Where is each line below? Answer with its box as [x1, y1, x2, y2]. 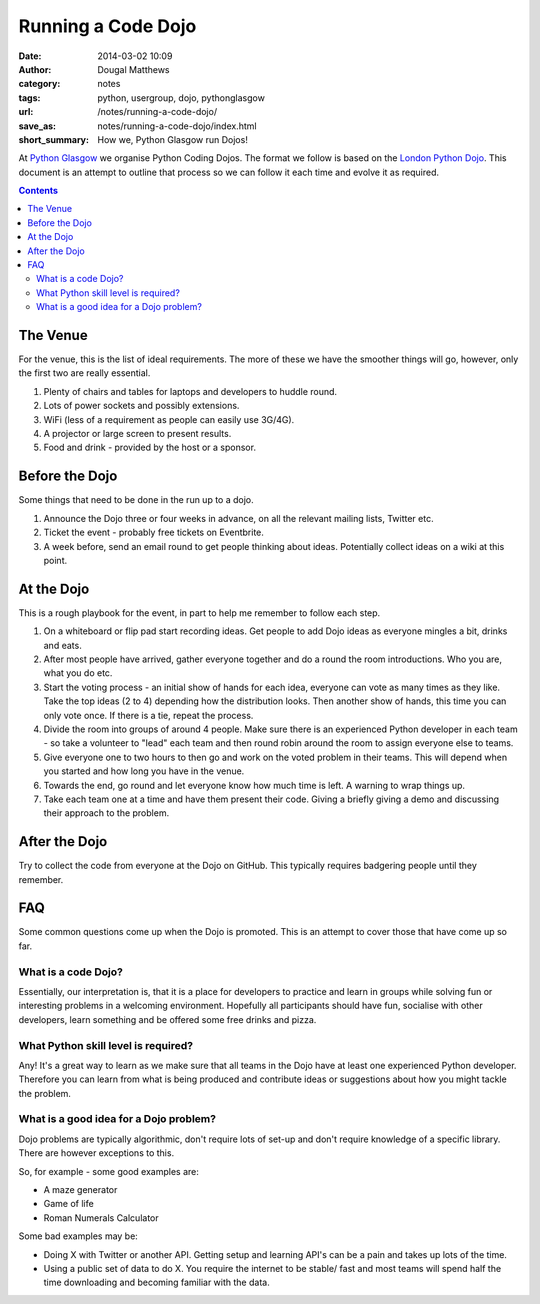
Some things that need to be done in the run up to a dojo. [18, 494, 254, 506]
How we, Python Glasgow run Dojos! [97, 133, 249, 145]
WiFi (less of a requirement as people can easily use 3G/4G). [43, 413, 295, 425]
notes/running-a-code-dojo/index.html [97, 120, 257, 132]
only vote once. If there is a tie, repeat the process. [43, 709, 254, 721]
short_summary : [18, 133, 90, 145]
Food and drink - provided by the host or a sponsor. [43, 441, 257, 454]
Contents [18, 185, 59, 197]
